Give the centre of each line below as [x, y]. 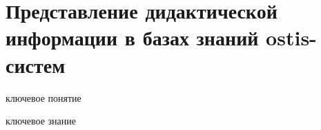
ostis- [291, 37]
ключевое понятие [43, 97]
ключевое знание [41, 121]
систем [36, 64]
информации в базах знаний [132, 37]
